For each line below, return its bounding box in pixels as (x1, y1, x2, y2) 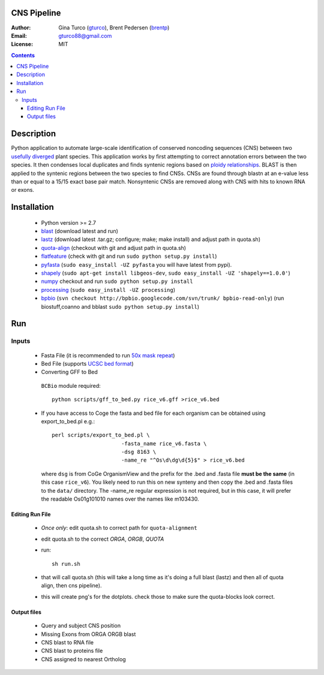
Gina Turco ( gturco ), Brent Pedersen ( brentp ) (58, 24, 170, 31)
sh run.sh (52, 561, 80, 567)
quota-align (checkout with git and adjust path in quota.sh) (41, 244, 186, 251)
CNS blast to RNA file (41, 638, 94, 646)
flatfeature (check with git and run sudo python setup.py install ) (41, 252, 217, 260)
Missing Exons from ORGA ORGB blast (41, 630, 136, 638)
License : (11, 41, 33, 48)
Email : (11, 32, 27, 39)
